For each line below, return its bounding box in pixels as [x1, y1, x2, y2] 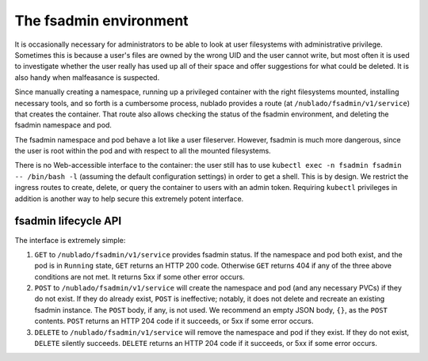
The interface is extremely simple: [14, 235, 126, 245]
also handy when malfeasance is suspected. [14, 72, 160, 82]
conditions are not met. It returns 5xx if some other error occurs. [34, 272, 245, 281]
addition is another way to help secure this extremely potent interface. [14, 194, 244, 203]
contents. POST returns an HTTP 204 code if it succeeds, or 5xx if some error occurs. [34, 317, 314, 326]
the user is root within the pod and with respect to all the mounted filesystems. [14, 146, 271, 156]
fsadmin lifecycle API [14, 215, 122, 228]
